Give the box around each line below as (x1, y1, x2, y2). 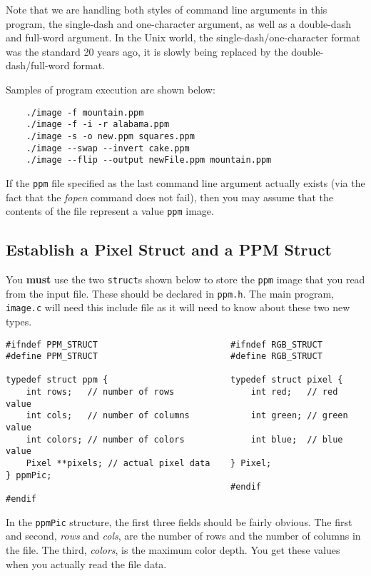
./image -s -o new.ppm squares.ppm (26, 131, 195, 141)
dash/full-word (6, 58, 70, 73)
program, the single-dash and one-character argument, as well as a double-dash (6, 16, 351, 31)
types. (6, 313, 32, 328)
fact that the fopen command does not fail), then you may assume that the (6, 189, 334, 204)
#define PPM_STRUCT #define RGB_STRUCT (6, 351, 322, 362)
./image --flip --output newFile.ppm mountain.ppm (26, 155, 272, 166)
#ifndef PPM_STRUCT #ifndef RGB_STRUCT (6, 339, 322, 350)
